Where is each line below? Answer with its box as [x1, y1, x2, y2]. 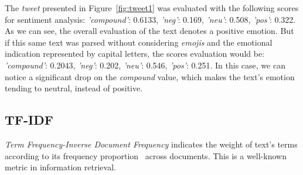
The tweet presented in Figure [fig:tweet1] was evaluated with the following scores [5, 2, 299, 13]
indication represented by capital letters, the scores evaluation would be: [5, 47, 265, 60]
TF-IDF [5, 111, 53, 129]
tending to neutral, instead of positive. [5, 82, 143, 94]
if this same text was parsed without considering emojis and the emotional [5, 36, 273, 48]
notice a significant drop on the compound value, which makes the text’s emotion [5, 70, 295, 83]
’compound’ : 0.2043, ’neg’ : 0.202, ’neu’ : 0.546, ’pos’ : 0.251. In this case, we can [5, 59, 285, 71]
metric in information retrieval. [5, 161, 116, 173]
